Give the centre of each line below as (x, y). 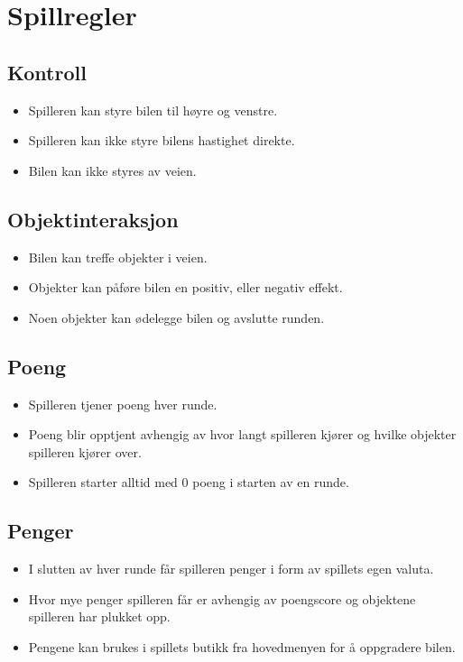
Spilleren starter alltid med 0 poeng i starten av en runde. (189, 482)
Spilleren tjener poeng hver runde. (123, 404)
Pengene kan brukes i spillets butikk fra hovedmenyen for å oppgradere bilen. (242, 646)
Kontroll (47, 72)
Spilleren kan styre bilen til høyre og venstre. (153, 110)
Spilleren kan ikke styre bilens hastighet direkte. (162, 140)
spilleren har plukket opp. (99, 616)
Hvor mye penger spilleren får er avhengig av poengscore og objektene (222, 598)
